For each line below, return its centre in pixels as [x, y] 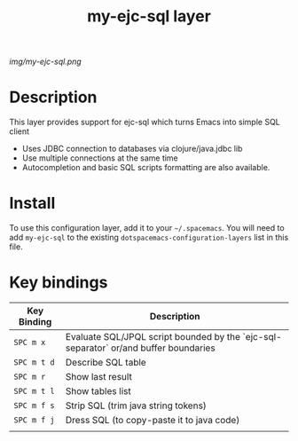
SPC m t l [34, 391]
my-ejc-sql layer [149, 16]
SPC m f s [34, 406]
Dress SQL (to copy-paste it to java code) [153, 420]
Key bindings [59, 283]
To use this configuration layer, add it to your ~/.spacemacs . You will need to [147, 228]
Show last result [99, 377]
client [19, 131]
